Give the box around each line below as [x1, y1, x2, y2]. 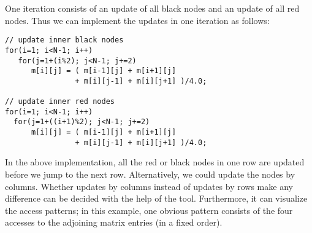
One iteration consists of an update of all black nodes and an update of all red [5, 2, 300, 14]
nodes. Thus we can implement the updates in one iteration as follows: [5, 14, 270, 26]
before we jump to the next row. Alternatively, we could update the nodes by [5, 168, 295, 180]
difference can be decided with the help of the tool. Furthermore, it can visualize [5, 192, 308, 205]
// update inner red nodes [5, 97, 115, 106]
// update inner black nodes [5, 36, 124, 45]
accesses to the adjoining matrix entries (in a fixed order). [5, 216, 223, 229]
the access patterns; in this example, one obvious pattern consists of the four [5, 203, 293, 216]
